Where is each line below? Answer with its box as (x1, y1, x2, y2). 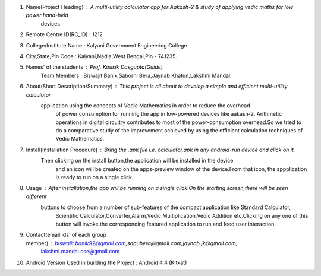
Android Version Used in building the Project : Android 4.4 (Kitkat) (26, 259, 187, 266)
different (26, 193, 47, 200)
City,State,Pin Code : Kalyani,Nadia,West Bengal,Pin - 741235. (26, 52, 178, 59)
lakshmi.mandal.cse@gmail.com (40, 248, 120, 255)
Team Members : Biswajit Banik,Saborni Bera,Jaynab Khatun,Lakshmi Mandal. (40, 72, 232, 79)
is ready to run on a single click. (55, 174, 134, 181)
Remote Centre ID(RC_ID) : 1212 (26, 31, 103, 38)
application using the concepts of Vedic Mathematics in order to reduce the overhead (40, 101, 251, 109)
